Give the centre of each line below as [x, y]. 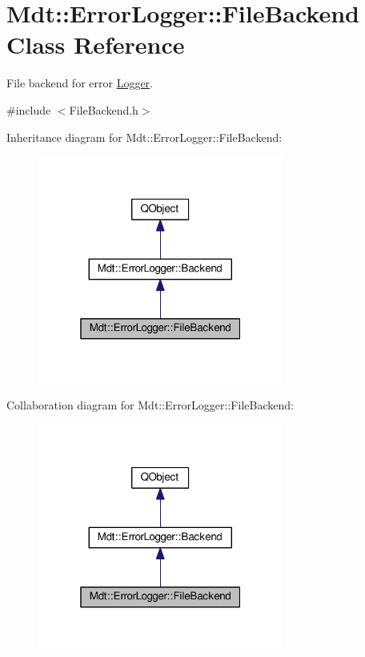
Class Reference [96, 44]
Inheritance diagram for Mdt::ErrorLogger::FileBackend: [144, 137]
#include [29, 109]
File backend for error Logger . [80, 83]
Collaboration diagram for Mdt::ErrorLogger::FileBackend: [150, 405]
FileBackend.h [104, 109]
